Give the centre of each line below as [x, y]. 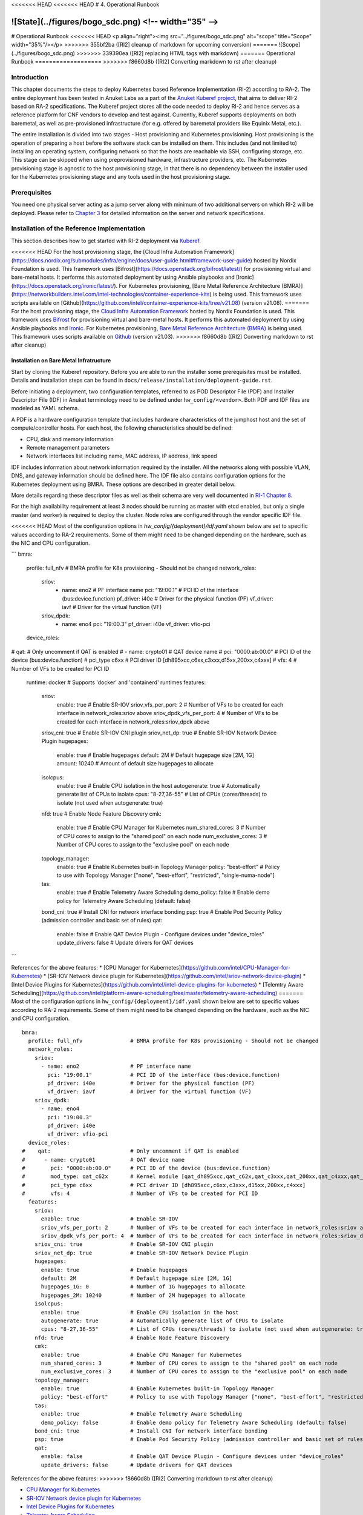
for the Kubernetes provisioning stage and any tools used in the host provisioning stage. [121, 177]
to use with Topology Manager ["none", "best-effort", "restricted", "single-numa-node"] [165, 875]
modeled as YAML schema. [45, 408]
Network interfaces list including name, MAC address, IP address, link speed [122, 456]
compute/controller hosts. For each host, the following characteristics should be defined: [122, 428]
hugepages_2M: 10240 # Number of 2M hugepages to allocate [143, 1295]
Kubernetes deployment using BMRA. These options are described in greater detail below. [123, 484]
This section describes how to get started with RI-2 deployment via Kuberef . [106, 241]
